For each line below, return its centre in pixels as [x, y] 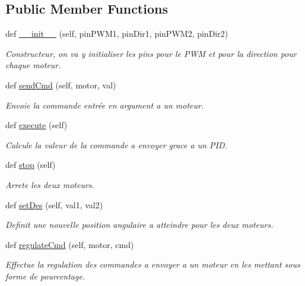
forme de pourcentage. [45, 276]
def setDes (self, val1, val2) [54, 204]
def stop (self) [31, 165]
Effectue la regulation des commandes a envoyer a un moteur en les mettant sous [153, 264]
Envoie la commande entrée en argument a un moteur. [105, 105]
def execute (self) [36, 125]
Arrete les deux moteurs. [50, 184]
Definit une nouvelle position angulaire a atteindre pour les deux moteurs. [139, 225]
